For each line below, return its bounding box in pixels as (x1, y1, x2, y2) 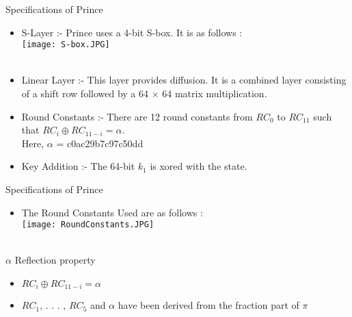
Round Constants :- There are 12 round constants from (21, 109, 253, 123)
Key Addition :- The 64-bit (21, 159, 135, 173)
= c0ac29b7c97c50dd (56, 136, 144, 150)
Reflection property (14, 253, 96, 267)
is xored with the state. (150, 159, 247, 173)
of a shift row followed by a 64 (21, 86, 149, 101)
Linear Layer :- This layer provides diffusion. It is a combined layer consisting (21, 73, 347, 87)
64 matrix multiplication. (162, 86, 267, 101)
